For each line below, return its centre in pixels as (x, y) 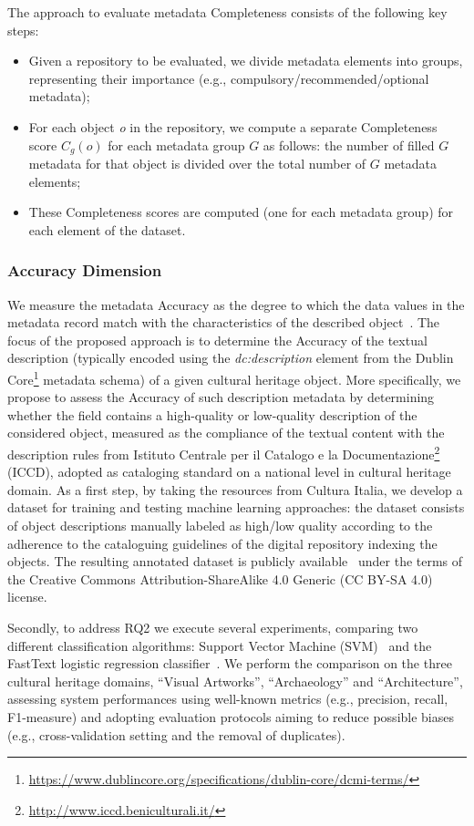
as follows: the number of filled (349, 145)
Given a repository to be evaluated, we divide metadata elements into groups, (246, 61)
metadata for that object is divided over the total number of (197, 164)
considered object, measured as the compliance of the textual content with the (226, 433)
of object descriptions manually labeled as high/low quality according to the (220, 526)
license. (27, 597)
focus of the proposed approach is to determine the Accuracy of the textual (217, 340)
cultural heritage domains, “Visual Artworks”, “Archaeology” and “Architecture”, (235, 681)
